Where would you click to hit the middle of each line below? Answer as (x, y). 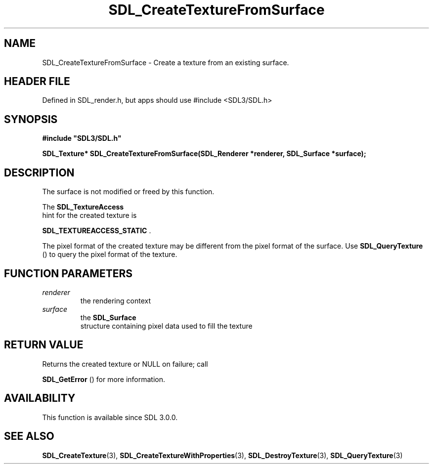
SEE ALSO (29, 436)
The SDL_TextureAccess (83, 207)
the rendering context (116, 300)
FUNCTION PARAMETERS (68, 273)
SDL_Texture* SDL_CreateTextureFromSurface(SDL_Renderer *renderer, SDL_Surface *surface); (204, 154)
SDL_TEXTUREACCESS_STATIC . (97, 231)
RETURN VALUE (44, 345)
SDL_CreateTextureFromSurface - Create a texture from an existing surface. (166, 62)
